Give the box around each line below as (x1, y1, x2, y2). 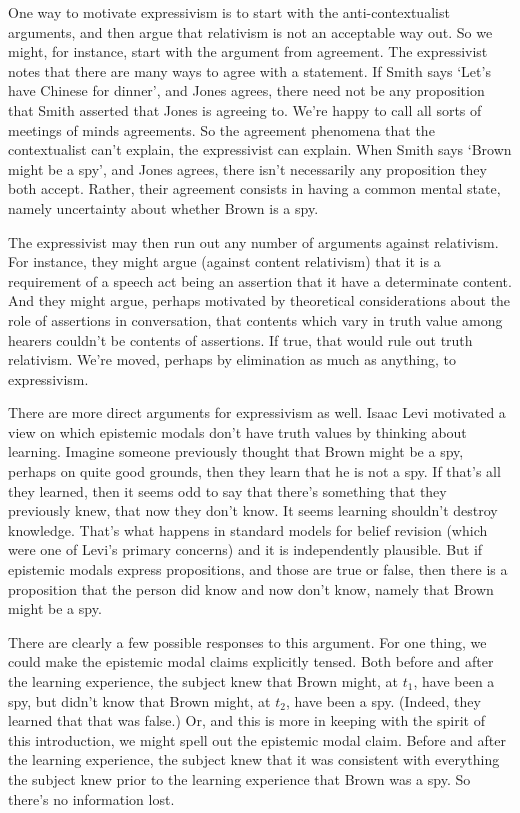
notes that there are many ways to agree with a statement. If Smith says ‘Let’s (8, 60, 491, 81)
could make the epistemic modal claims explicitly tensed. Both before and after (8, 651, 494, 672)
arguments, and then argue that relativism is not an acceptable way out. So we (8, 21, 493, 42)
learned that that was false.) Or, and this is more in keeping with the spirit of (8, 710, 485, 731)
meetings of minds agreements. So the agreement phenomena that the (8, 119, 435, 140)
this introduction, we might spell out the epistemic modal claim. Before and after (8, 729, 506, 750)
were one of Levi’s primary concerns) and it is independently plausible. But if (8, 539, 483, 560)
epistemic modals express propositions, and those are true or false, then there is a (8, 559, 508, 580)
